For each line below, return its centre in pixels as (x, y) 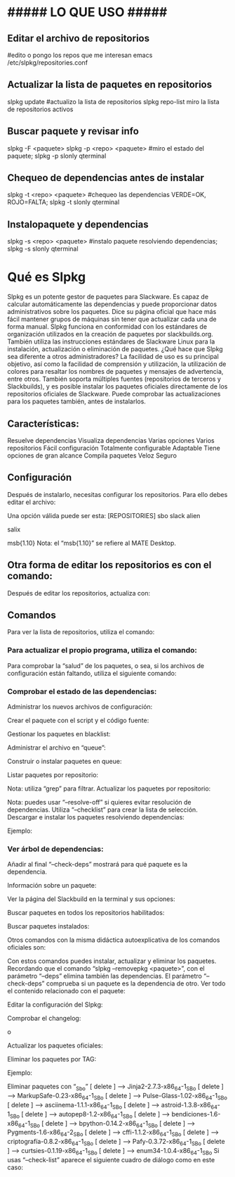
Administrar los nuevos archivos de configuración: (80, 707)
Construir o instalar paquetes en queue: (65, 762)
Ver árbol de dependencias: (55, 849)
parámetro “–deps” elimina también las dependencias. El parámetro (105, 976)
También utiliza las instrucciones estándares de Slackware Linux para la (111, 341)
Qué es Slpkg (47, 277)
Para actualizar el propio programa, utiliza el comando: (102, 650)
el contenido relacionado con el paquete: (66, 991)
